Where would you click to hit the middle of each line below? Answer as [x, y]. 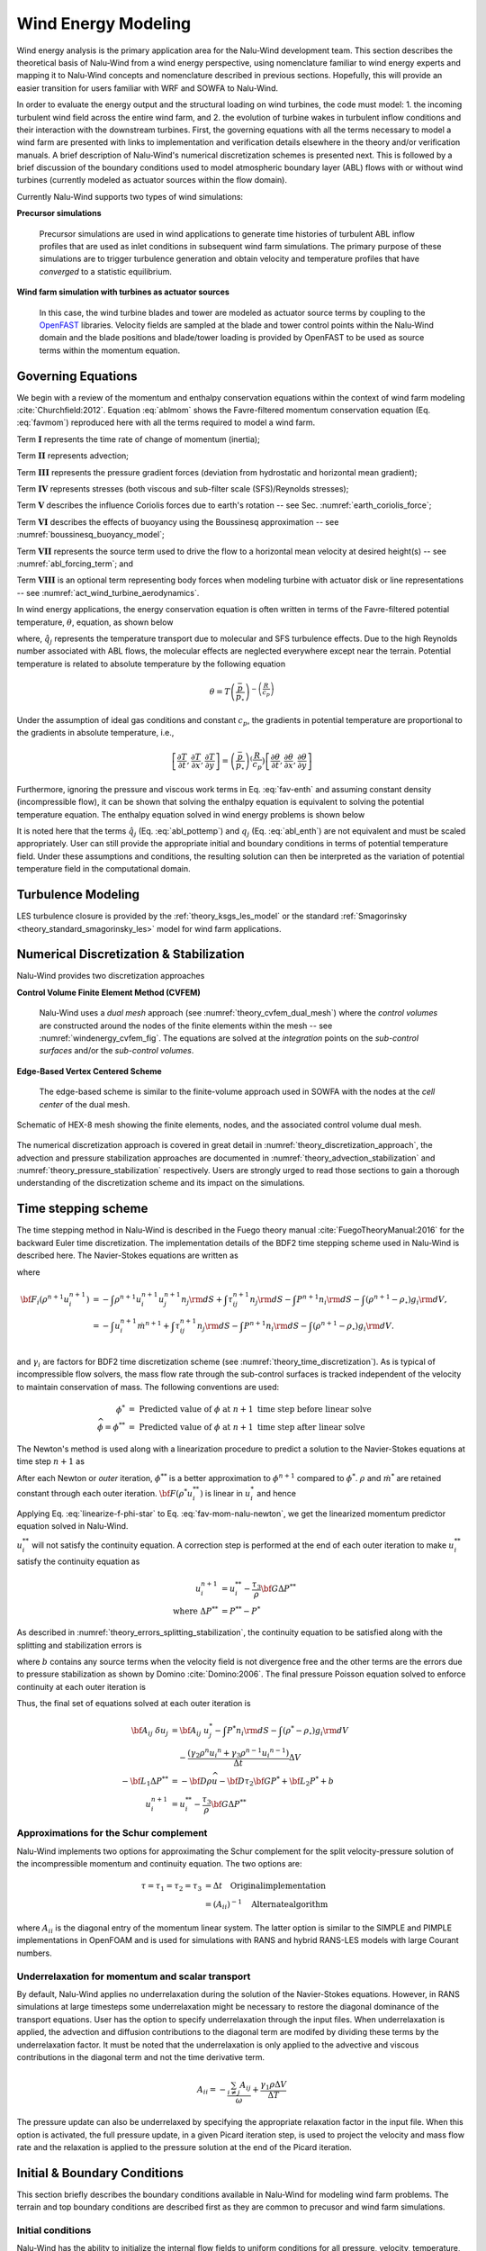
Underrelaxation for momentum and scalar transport [134, 1976]
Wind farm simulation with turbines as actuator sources [123, 292]
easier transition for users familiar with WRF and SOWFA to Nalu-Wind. [148, 88]
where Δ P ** [195, 1610]
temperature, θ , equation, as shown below [95, 622]
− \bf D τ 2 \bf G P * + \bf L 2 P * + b [277, 1781]
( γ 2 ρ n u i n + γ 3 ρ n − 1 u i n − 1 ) [238, 1753]
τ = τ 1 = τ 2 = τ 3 [171, 1887]
